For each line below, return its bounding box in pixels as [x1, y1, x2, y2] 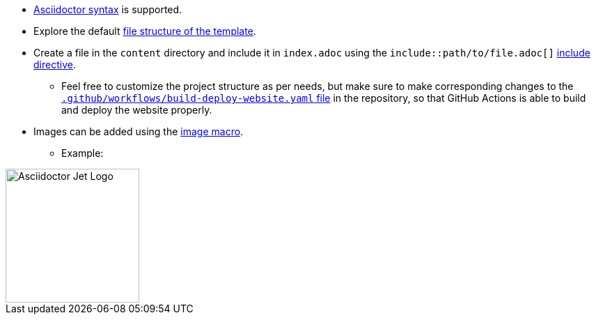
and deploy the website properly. [61, 104, 212, 116]
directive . [33, 59, 76, 70]
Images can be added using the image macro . [33, 125, 244, 137]
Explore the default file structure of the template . [33, 25, 256, 37]
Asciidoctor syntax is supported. [33, 3, 182, 15]
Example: [61, 147, 104, 159]
